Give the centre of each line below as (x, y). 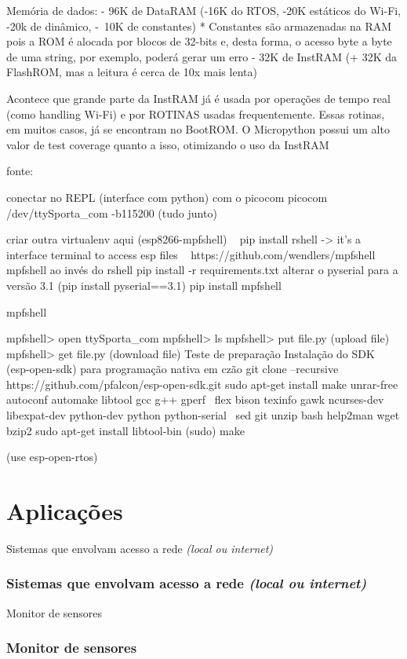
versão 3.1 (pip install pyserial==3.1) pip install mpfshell (144, 285)
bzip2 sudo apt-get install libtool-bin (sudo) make (125, 430)
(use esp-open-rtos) (52, 457)
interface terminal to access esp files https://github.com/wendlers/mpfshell (191, 254)
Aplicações (65, 511)
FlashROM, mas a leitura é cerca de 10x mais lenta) (132, 72)
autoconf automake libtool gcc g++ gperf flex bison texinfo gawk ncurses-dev (195, 399)
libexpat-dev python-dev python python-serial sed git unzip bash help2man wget (203, 415)
